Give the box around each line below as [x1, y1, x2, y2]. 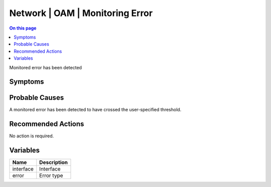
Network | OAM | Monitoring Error [9, 8, 153, 19]
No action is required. [9, 133, 54, 139]
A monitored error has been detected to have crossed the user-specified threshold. [9, 107, 182, 113]
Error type [39, 172, 63, 179]
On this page [9, 25, 37, 31]
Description [39, 159, 68, 166]
